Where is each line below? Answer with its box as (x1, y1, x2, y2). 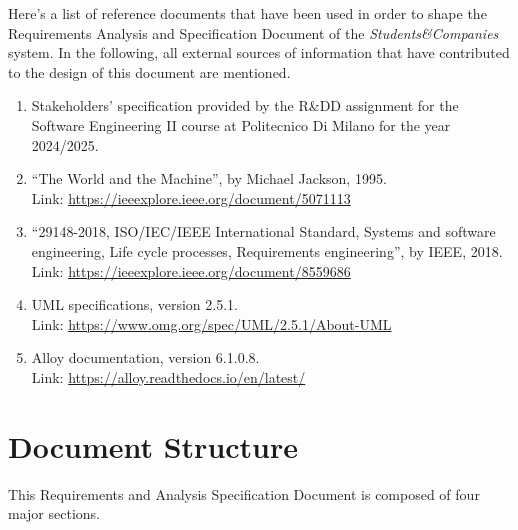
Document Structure (8, 425, 299, 466)
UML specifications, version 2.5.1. (31, 294, 238, 315)
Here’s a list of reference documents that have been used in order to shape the (8, 3, 487, 23)
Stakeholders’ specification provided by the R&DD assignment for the (31, 95, 459, 116)
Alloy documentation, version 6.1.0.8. (31, 347, 260, 368)
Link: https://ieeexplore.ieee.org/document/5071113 (31, 187, 351, 208)
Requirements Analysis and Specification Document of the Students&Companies (8, 22, 499, 43)
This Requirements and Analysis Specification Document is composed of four (8, 483, 480, 504)
